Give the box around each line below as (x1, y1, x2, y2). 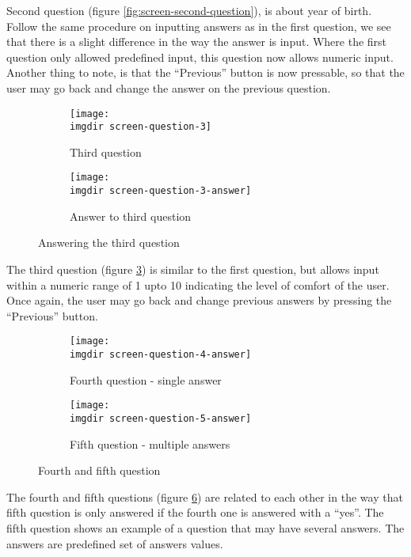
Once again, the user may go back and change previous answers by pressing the (6, 292, 392, 309)
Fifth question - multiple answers (70, 435, 230, 452)
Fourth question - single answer (70, 371, 222, 388)
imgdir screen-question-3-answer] (70, 185, 252, 197)
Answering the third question (38, 234, 180, 251)
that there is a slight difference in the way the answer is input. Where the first (6, 33, 387, 50)
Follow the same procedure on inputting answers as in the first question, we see (6, 17, 391, 34)
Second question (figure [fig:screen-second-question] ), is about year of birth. (6, 2, 372, 18)
